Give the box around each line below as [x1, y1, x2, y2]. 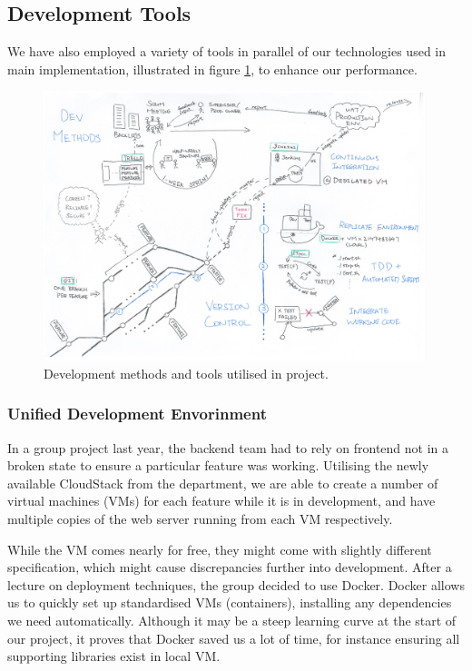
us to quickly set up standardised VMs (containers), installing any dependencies [7, 593, 452, 612]
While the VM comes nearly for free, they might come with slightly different [7, 539, 432, 558]
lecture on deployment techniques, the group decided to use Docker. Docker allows [7, 575, 465, 594]
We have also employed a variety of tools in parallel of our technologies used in [7, 42, 447, 61]
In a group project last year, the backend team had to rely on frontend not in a [7, 438, 449, 457]
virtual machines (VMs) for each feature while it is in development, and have [7, 491, 436, 510]
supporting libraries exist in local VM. [7, 646, 221, 666]
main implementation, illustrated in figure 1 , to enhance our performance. [7, 59, 418, 78]
